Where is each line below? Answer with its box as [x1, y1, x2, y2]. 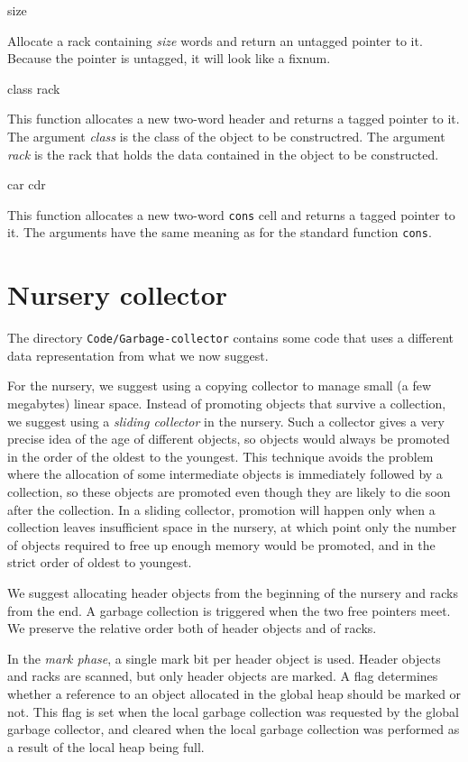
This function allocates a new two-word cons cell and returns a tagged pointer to [7, 205, 455, 224]
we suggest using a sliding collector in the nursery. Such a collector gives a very [7, 411, 445, 430]
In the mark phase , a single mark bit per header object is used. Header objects [7, 648, 441, 667]
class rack [7, 78, 60, 97]
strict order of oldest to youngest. [7, 553, 192, 572]
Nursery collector [7, 276, 228, 313]
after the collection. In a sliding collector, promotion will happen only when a [7, 500, 436, 519]
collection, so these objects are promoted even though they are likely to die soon [7, 482, 451, 500]
